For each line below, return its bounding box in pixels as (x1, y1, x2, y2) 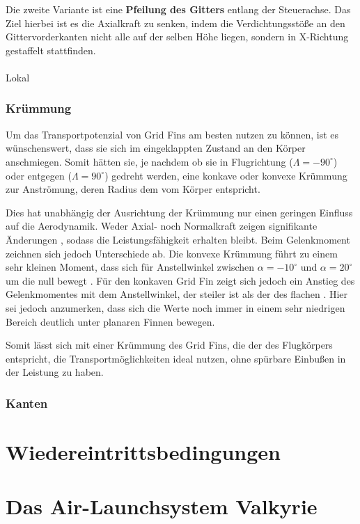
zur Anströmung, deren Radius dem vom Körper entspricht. (6, 182, 260, 196)
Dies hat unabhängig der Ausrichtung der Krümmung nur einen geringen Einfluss (6, 205, 353, 219)
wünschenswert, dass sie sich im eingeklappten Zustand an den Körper (6, 141, 306, 155)
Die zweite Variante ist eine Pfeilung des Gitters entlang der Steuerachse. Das (6, 2, 351, 16)
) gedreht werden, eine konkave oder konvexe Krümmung (104, 168, 347, 182)
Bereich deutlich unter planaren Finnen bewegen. (6, 314, 215, 328)
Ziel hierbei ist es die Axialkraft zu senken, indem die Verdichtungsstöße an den (6, 15, 345, 30)
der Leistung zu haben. (6, 365, 104, 379)
